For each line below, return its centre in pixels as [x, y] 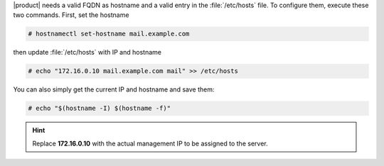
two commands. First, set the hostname [71, 15]
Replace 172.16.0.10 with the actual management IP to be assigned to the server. [150, 143]
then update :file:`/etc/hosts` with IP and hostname [87, 52]
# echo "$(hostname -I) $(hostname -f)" [99, 109]
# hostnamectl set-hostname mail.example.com [109, 34]
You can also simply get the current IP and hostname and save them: [114, 89]
